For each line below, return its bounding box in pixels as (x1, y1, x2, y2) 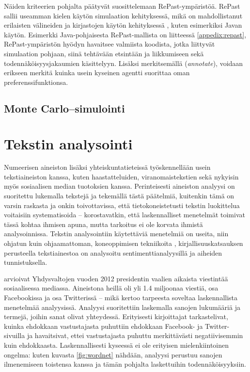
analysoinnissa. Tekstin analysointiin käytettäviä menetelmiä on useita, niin (4, 228, 229, 239)
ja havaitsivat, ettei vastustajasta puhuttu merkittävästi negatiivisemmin (27, 330, 243, 340)
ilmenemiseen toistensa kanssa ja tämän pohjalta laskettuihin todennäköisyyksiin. (4, 359, 246, 369)
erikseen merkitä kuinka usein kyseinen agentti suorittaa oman (4, 67, 190, 78)
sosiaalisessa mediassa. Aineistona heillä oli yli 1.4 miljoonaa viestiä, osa (4, 283, 219, 293)
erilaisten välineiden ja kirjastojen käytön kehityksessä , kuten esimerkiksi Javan (4, 20, 242, 30)
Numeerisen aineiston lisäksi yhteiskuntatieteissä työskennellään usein (4, 162, 211, 172)
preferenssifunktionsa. (4, 77, 68, 87)
